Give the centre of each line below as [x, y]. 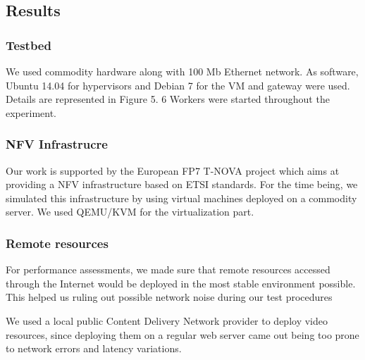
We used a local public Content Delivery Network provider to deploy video [167, 320]
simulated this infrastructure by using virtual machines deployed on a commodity [181, 198]
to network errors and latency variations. [94, 348]
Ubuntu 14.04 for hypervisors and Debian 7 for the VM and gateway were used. [178, 85]
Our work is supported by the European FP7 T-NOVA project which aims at [173, 170]
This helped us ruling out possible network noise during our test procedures [169, 297]
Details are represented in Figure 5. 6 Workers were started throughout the [168, 99]
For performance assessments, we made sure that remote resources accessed [168, 269]
